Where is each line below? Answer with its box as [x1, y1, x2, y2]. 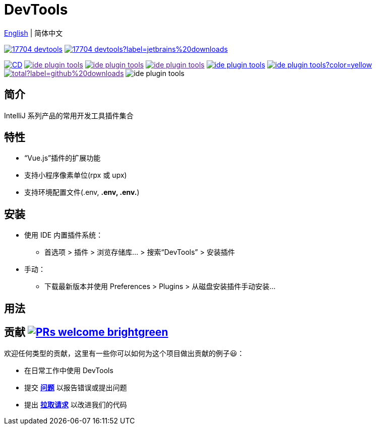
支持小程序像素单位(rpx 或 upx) [24, 171, 127, 180]
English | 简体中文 [4, 28, 63, 37]
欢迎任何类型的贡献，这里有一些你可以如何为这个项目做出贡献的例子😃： [4, 348, 244, 357]
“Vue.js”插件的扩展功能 [24, 154, 101, 163]
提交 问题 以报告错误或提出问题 [24, 383, 127, 392]
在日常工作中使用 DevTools [24, 366, 113, 375]
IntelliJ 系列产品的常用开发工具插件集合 [4, 111, 134, 120]
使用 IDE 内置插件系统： [24, 231, 103, 240]
